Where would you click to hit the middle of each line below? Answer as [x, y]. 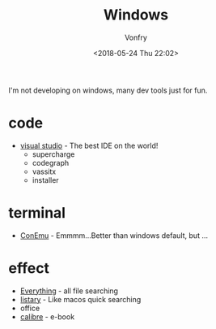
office [30, 308]
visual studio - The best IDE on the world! [89, 145]
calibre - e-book [47, 316]
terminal [37, 213]
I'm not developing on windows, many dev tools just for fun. [108, 90]
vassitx [44, 171]
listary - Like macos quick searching [80, 299]
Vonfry [136, 37]
